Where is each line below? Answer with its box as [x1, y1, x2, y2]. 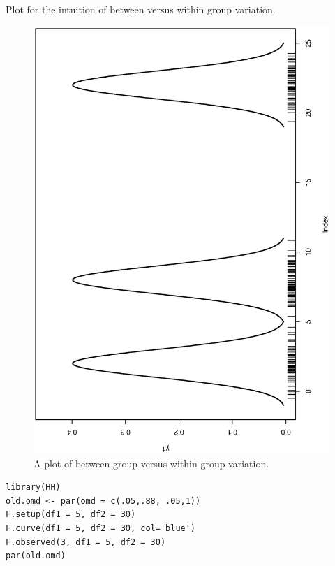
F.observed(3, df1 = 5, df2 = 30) [6, 537, 166, 547]
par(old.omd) [6, 551, 66, 561]
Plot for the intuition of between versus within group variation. [6, 2, 276, 16]
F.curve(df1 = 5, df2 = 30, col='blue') [6, 523, 196, 534]
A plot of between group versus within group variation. [33, 456, 269, 470]
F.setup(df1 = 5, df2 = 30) [6, 509, 136, 520]
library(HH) [6, 482, 61, 493]
